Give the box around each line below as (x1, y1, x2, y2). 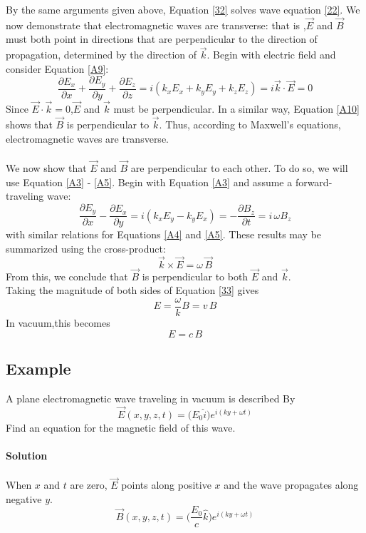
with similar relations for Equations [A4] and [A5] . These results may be (6, 227, 322, 242)
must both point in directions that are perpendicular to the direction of (6, 31, 318, 46)
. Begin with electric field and (206, 47, 336, 62)
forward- (295, 174, 333, 189)
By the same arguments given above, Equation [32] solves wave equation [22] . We (6, 2, 360, 16)
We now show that (6, 160, 87, 175)
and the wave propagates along (224, 477, 359, 492)
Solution (6, 447, 48, 462)
